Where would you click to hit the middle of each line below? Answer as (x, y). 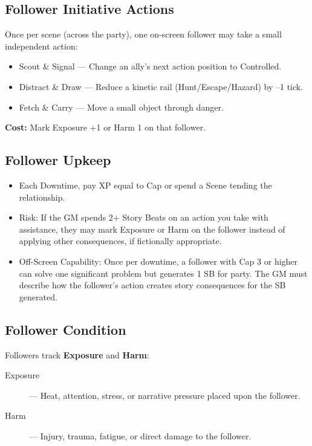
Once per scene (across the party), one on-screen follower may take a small (143, 34)
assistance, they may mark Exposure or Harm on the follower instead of (152, 229)
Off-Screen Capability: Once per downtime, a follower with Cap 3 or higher (158, 261)
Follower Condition (66, 329)
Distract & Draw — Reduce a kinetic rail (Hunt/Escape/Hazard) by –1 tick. (161, 86)
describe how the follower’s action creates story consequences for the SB (152, 285)
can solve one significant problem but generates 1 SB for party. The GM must (163, 273)
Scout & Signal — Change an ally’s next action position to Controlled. (150, 66)
